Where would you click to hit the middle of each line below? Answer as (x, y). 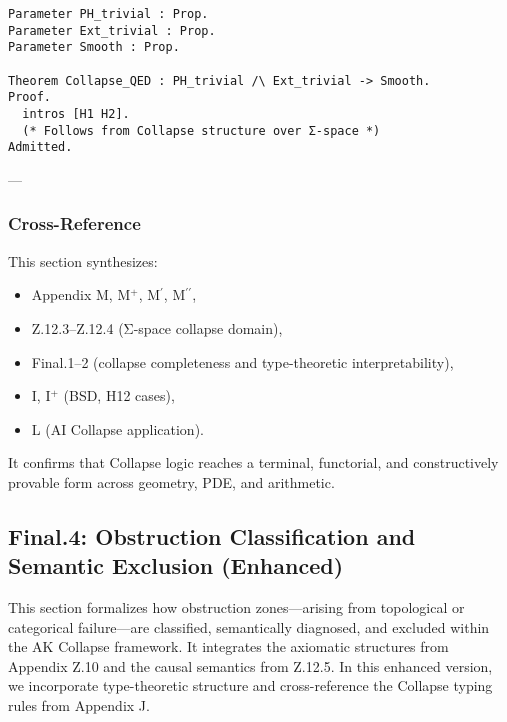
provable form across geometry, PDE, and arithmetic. (171, 481)
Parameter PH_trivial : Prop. (108, 14)
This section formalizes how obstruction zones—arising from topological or (236, 607)
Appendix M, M (81, 294)
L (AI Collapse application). (117, 428)
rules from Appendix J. (79, 705)
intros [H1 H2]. (76, 113)
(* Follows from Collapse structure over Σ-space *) (201, 130)
